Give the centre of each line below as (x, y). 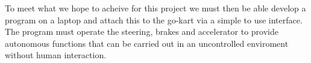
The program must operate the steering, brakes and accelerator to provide (142, 31)
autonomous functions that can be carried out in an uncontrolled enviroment (147, 43)
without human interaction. (56, 55)
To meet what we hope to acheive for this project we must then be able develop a (155, 8)
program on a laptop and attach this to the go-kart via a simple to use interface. (154, 19)
